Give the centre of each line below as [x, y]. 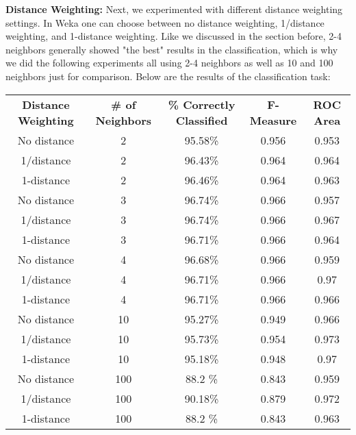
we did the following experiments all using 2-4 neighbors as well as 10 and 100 [169, 63]
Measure [273, 120]
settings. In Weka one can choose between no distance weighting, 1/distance [165, 22]
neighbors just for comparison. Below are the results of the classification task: [168, 76]
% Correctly [202, 104]
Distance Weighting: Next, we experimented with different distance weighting [174, 9]
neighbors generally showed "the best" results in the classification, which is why [172, 49]
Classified [202, 120]
